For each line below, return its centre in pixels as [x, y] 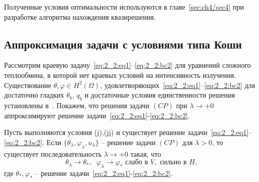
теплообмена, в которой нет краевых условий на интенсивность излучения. [120, 75]
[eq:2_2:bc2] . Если [33, 142]
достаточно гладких [34, 95]
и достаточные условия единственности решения [160, 95]
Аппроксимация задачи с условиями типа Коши [123, 44]
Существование [28, 85]
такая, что [146, 153]
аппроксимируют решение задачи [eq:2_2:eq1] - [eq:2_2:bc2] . [97, 115]
